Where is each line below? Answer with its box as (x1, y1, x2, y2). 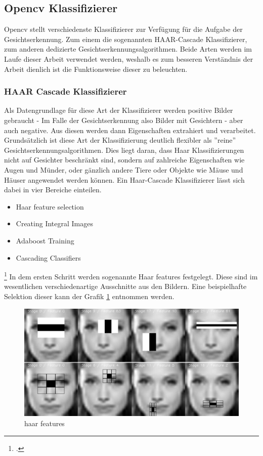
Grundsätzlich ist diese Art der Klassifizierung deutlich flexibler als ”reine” (4, 135, 236, 145)
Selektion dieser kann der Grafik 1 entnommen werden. (4, 291, 174, 301)
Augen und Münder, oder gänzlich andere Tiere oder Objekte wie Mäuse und (4, 164, 243, 175)
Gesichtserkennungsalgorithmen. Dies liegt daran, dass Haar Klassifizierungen (4, 144, 244, 155)
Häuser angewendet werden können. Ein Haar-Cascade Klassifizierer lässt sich (4, 174, 245, 185)
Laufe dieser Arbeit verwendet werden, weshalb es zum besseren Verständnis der (4, 53, 253, 64)
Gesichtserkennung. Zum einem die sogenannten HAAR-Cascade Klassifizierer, (4, 33, 247, 44)
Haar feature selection (16, 201, 84, 212)
